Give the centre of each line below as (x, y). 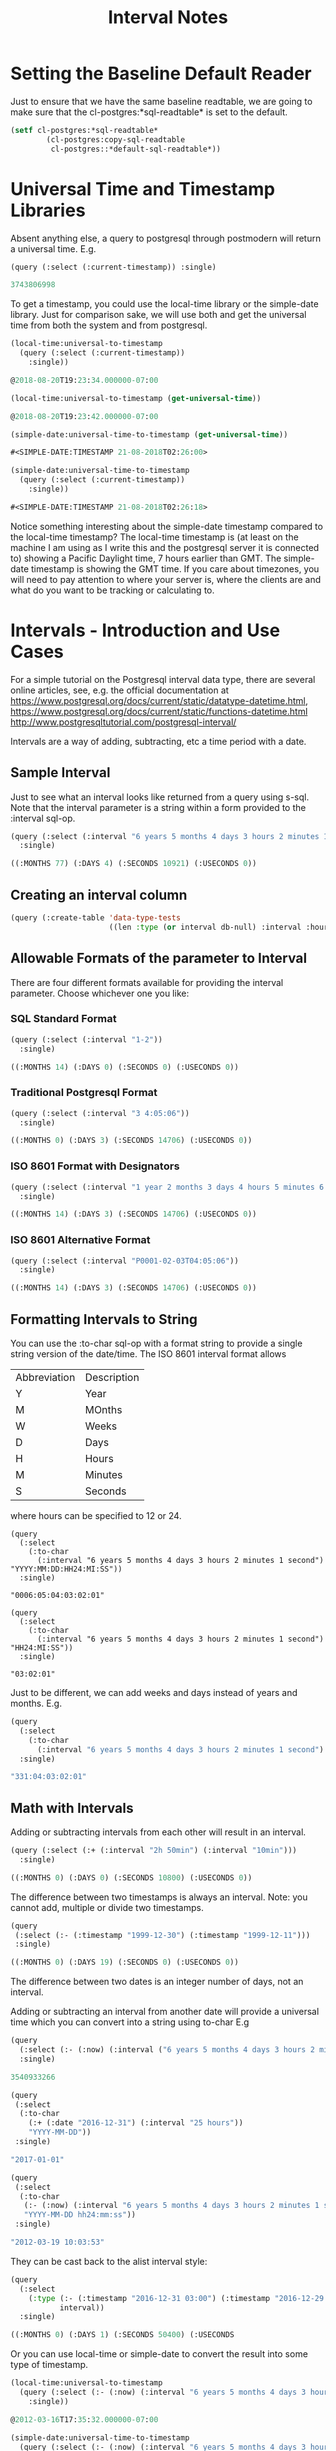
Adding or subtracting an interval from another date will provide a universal (165, 2012)
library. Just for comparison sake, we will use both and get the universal (158, 315)
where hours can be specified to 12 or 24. (96, 1515)
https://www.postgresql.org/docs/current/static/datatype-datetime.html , (159, 700)
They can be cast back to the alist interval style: (109, 2261)
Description (112, 1377)
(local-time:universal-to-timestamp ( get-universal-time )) (136, 398)
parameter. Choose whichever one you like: (100, 993)
